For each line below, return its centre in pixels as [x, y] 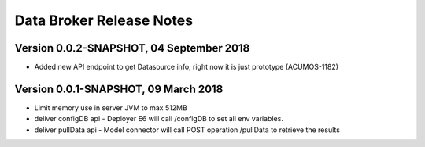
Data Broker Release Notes [103, 20]
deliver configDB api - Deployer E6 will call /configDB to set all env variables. [159, 119]
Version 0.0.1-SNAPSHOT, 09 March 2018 [119, 89]
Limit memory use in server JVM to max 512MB [111, 108]
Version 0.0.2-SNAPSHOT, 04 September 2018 [132, 48]
